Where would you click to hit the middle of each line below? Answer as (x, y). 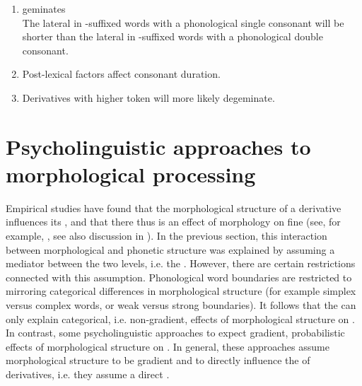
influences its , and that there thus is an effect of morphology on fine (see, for (173, 222)
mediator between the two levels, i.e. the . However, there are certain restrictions (181, 263)
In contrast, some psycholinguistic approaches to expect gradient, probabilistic (175, 333)
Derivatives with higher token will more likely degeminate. (148, 97)
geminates (44, 8)
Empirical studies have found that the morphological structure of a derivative (174, 207)
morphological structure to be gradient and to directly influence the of (158, 360)
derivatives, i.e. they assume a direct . (88, 374)
